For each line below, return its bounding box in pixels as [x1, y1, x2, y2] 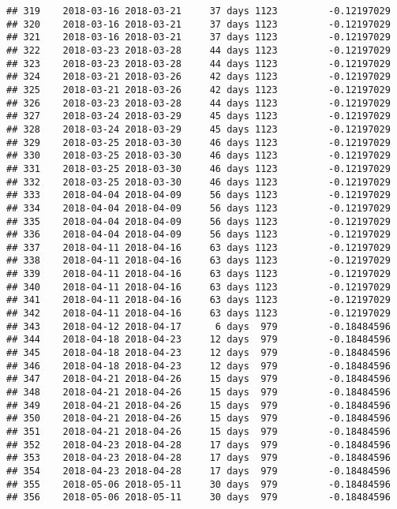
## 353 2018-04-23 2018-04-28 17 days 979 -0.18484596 [6, 452, 391, 464]
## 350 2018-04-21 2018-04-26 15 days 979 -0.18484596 [6, 413, 391, 425]
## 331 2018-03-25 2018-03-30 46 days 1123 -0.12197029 [6, 163, 391, 174]
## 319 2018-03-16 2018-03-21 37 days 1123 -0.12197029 [6, 6, 391, 17]
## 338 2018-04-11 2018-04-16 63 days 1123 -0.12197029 [6, 255, 391, 267]
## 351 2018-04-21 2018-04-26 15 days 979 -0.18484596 [6, 426, 391, 437]
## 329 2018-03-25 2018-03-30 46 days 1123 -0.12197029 [6, 137, 391, 148]
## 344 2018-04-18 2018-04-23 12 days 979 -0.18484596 [6, 334, 391, 346]
